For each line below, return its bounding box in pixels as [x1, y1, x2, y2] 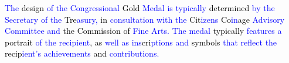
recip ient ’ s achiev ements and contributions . [5, 47, 159, 60]
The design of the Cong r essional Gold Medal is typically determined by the [5, 2, 275, 13]
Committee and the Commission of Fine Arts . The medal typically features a [5, 24, 282, 37]
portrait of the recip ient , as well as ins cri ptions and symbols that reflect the [5, 36, 277, 48]
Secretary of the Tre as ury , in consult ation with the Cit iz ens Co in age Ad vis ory [5, 13, 285, 25]
